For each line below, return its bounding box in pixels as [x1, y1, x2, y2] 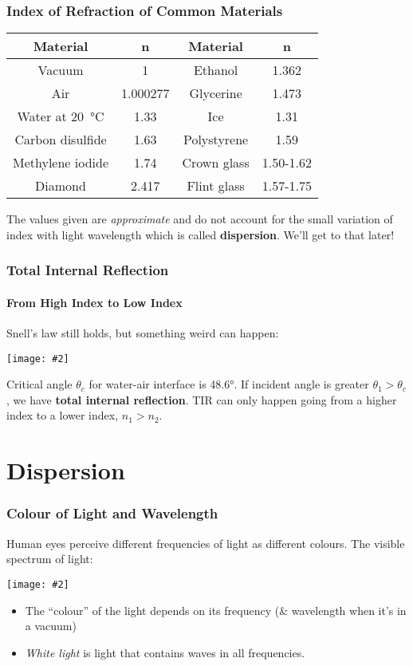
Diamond [35, 176, 86, 195]
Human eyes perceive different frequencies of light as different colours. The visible [6, 534, 405, 551]
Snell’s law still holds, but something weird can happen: [6, 325, 279, 341]
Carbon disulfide [14, 130, 107, 149]
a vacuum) [25, 617, 77, 634]
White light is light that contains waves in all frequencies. [25, 644, 305, 660]
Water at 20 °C [17, 107, 104, 126]
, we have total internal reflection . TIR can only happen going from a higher [6, 391, 397, 408]
